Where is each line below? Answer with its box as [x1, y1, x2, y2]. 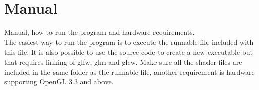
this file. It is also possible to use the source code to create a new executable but [4, 47, 253, 57]
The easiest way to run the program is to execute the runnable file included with [4, 36, 254, 47]
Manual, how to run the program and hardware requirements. [4, 27, 195, 37]
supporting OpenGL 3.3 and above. [4, 76, 114, 87]
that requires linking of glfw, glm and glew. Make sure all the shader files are [4, 56, 242, 67]
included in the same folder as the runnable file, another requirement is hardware [4, 66, 255, 77]
